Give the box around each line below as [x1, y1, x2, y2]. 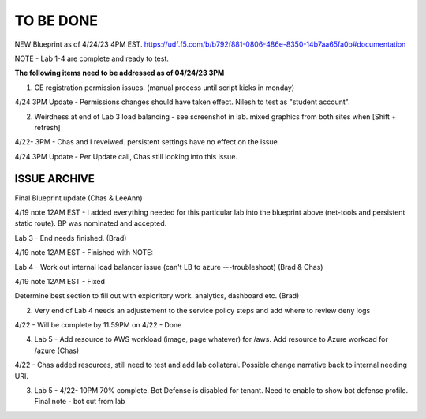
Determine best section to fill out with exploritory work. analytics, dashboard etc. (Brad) [14, 291, 300, 301]
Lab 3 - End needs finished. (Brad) [14, 233, 127, 242]
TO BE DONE [14, 12, 99, 29]
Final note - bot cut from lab [34, 397, 125, 406]
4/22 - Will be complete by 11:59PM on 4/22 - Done [14, 320, 182, 330]
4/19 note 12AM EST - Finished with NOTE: [14, 248, 154, 257]
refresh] [34, 122, 61, 132]
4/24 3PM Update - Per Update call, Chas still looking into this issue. [14, 152, 238, 161]
